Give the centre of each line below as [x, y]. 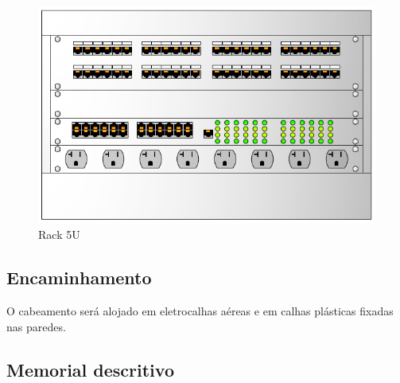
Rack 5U [59, 234]
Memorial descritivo [90, 369]
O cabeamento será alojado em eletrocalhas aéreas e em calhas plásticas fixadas [200, 311]
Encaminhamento [79, 277]
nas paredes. [36, 326]
